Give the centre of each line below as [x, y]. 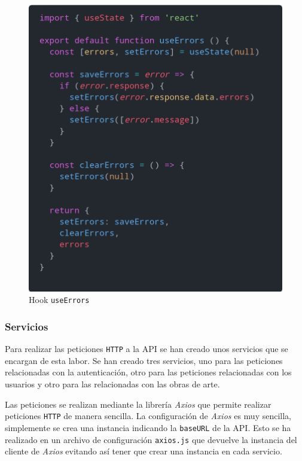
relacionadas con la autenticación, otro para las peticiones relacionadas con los [148, 372]
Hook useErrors [59, 300]
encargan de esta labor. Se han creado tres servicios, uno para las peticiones [144, 360]
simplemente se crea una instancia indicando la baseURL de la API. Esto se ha [148, 427]
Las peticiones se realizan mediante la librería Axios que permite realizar [138, 404]
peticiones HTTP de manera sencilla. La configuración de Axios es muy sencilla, [148, 416]
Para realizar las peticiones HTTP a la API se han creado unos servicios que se [147, 349]
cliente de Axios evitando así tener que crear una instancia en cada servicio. [144, 451]
